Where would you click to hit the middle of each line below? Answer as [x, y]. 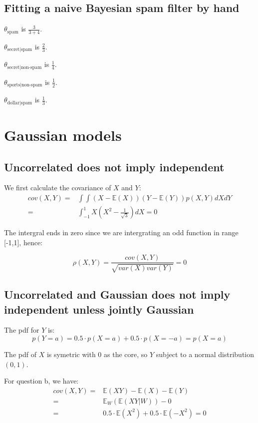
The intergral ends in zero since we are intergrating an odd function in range [121, 232]
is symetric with [71, 354]
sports [14, 85]
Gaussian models [63, 135]
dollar [13, 103]
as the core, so [126, 354]
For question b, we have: [41, 381]
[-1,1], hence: [23, 242]
